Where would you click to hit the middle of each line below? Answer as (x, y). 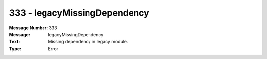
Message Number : (29, 28)
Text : (15, 42)
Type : (15, 48)
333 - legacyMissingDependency (79, 13)
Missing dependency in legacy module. (88, 42)
